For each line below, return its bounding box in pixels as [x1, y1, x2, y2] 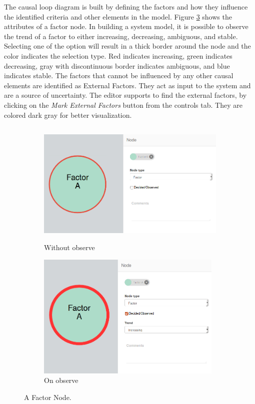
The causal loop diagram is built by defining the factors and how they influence [4, 2, 248, 12]
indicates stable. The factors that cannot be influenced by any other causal [4, 70, 233, 81]
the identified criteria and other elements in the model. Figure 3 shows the [4, 11, 232, 22]
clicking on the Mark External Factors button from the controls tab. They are [4, 99, 242, 110]
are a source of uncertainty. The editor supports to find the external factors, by [4, 90, 247, 100]
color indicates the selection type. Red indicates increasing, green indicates [4, 50, 232, 61]
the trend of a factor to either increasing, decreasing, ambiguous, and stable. [4, 31, 238, 41]
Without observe [44, 242, 95, 253]
